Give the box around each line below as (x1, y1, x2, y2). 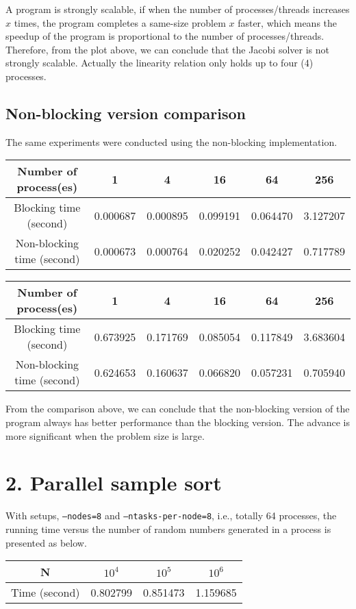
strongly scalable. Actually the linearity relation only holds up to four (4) (5, 55, 314, 70)
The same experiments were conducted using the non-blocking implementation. (5, 134, 338, 149)
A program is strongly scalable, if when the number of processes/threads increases (5, 2, 350, 16)
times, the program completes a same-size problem (14, 15, 226, 29)
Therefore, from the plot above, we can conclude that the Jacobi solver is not (5, 42, 329, 56)
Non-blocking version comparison (5, 102, 246, 123)
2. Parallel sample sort (5, 469, 222, 497)
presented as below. (5, 535, 87, 549)
